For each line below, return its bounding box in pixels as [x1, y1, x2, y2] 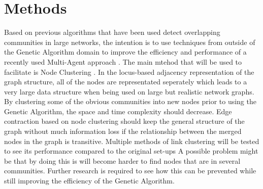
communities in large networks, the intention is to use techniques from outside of [4, 36, 255, 47]
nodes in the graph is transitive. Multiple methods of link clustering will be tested [4, 135, 259, 146]
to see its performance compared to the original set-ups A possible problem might [4, 146, 258, 156]
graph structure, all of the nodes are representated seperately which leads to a [4, 76, 247, 87]
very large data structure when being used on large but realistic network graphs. [4, 86, 254, 97]
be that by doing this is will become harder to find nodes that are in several [4, 155, 241, 166]
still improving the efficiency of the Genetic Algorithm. [4, 175, 175, 186]
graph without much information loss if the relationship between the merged [4, 126, 242, 136]
